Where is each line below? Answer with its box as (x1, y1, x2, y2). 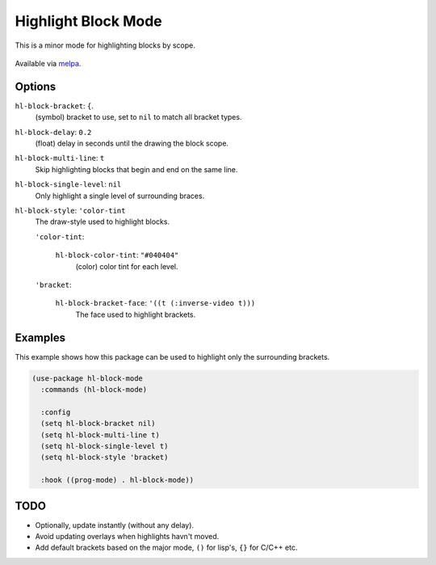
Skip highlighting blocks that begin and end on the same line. (35, 164, 238, 174)
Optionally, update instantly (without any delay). (35, 520, 194, 529)
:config (40, 407, 71, 416)
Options (15, 79, 57, 93)
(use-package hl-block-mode (31, 373, 143, 383)
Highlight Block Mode (15, 12, 163, 30)
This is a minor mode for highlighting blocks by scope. (15, 40, 195, 50)
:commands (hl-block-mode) (40, 385, 148, 394)
